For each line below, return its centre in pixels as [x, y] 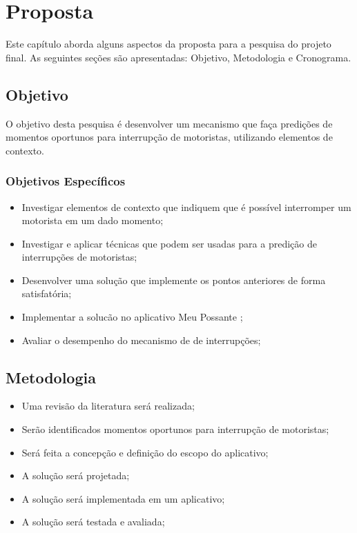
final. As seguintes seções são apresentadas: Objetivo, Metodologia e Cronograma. [178, 57]
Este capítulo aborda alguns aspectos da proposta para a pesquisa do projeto [168, 44]
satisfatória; [47, 293]
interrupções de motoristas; [79, 257]
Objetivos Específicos [66, 181]
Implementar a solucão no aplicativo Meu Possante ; [132, 317]
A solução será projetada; [76, 475]
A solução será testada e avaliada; [93, 522]
